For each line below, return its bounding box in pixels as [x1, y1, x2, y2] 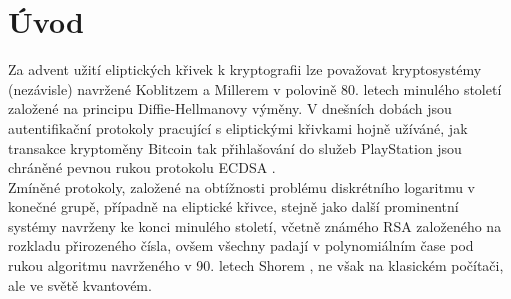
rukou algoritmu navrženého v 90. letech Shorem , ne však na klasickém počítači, [8, 255, 504, 276]
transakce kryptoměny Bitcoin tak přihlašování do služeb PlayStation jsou [8, 137, 462, 158]
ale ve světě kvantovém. [8, 274, 152, 295]
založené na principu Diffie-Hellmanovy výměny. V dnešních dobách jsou [8, 98, 452, 119]
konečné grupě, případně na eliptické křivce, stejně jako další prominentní [8, 196, 459, 217]
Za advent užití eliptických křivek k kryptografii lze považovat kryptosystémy [8, 59, 482, 80]
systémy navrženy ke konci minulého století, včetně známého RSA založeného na [8, 215, 502, 236]
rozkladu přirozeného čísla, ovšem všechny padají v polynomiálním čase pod [8, 235, 474, 256]
